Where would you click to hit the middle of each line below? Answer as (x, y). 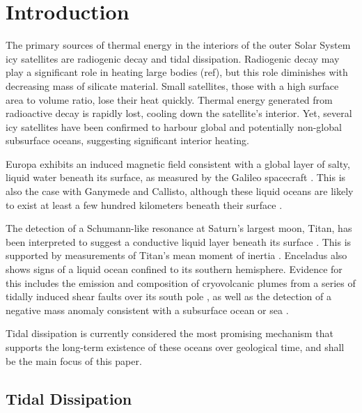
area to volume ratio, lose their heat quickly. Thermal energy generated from (169, 99)
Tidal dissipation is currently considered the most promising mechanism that (170, 333)
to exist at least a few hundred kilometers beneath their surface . (144, 204)
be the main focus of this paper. (74, 360)
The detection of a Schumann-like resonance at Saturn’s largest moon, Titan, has (179, 228)
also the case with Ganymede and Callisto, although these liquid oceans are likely (180, 191)
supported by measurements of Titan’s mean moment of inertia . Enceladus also (176, 255)
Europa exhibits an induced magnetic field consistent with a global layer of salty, (178, 163)
